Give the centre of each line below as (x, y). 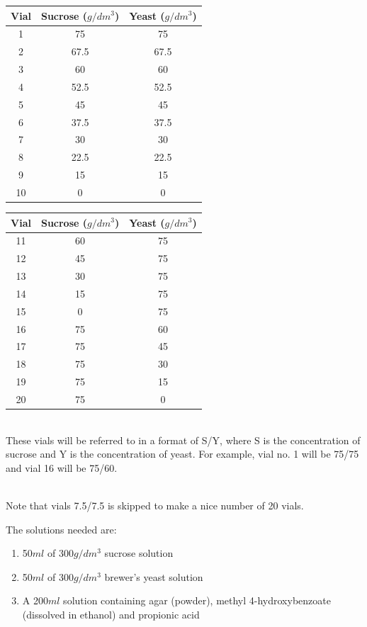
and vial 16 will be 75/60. (62, 467)
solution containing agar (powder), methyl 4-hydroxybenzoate (197, 600)
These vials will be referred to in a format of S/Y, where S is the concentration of (183, 440)
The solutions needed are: (61, 529)
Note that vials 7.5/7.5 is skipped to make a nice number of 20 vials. (155, 505)
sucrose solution (139, 553)
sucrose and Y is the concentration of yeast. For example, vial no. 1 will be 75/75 (182, 454)
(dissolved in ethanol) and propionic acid (111, 614)
